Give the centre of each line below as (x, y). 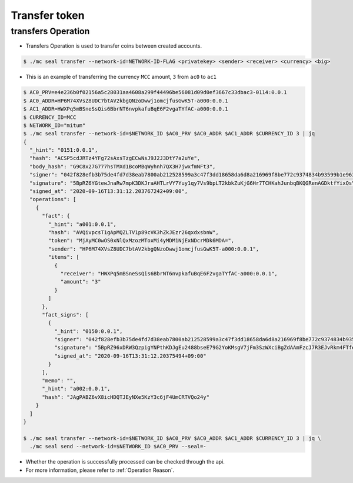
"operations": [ (53, 199)
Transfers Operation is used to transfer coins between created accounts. (114, 46)
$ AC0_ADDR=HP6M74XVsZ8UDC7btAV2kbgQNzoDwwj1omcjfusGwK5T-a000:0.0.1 (126, 101)
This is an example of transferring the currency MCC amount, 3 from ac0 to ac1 (121, 77)
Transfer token (48, 15)
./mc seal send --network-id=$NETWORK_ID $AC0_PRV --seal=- (118, 447)
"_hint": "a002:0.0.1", (76, 389)
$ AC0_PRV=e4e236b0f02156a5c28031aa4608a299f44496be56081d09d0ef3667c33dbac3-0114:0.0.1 (155, 92)
